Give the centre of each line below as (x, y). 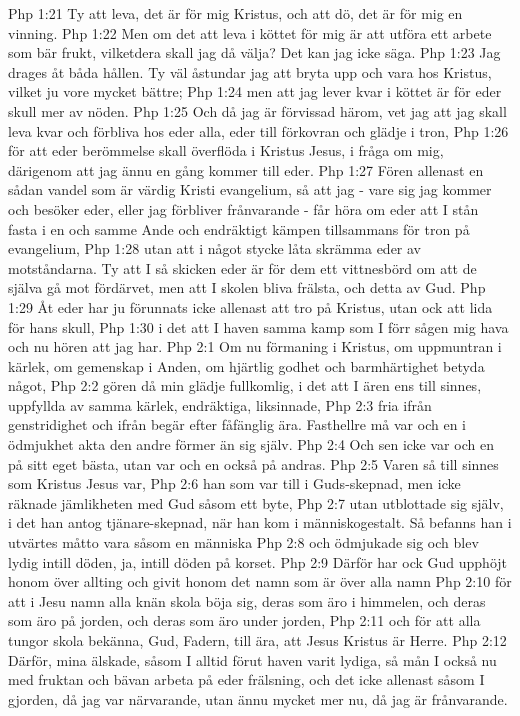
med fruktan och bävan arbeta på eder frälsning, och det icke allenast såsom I (246, 679)
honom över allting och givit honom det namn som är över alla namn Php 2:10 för (260, 581)
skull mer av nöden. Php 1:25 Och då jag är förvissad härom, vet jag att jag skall (257, 110)
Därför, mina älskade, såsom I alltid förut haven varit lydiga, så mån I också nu (252, 659)
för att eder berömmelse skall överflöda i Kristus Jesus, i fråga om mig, (226, 150)
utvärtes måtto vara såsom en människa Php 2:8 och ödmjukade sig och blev (243, 542)
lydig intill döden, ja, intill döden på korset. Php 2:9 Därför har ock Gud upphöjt (258, 561)
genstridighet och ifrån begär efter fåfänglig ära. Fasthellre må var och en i (237, 424)
